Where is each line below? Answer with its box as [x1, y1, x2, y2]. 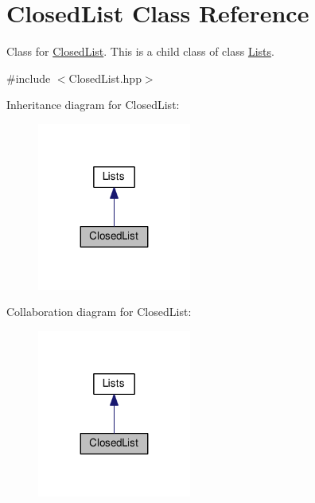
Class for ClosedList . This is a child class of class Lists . [6, 43, 274, 60]
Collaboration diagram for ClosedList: [6, 303, 192, 320]
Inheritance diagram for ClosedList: [6, 96, 180, 113]
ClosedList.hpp [68, 69, 142, 86]
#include [6, 69, 51, 86]
